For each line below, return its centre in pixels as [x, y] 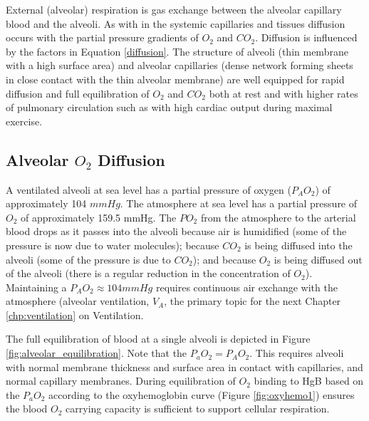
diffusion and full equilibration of [78, 93]
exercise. [24, 121]
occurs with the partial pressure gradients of [102, 37]
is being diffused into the [298, 245]
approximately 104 [46, 203]
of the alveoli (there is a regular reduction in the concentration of [148, 273]
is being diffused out [318, 259]
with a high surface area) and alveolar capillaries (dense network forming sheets [180, 65]
